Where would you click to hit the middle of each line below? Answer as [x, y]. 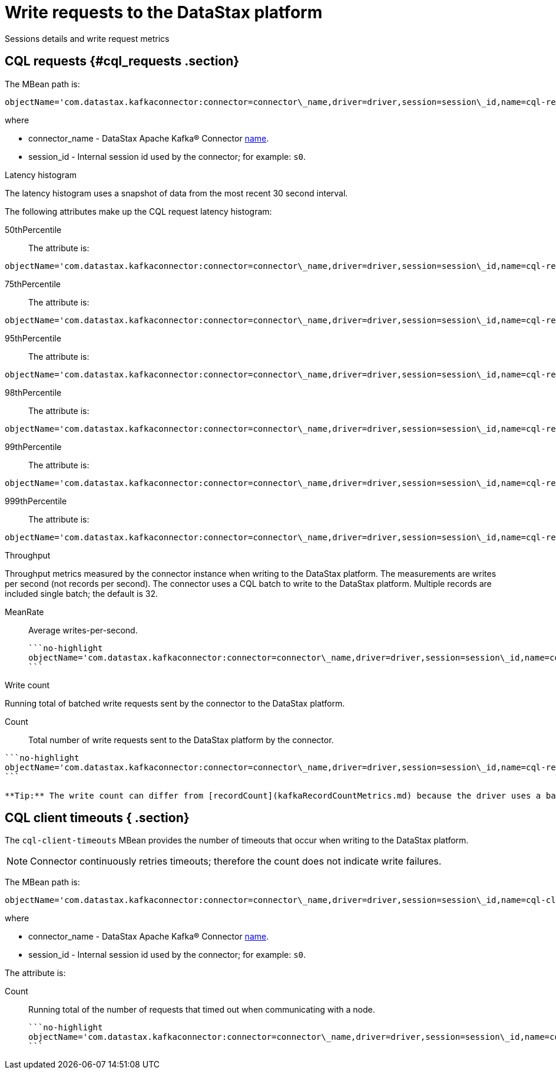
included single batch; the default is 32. [81, 593]
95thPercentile [33, 338]
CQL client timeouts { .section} [97, 818]
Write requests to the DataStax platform [164, 12]
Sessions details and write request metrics [87, 38]
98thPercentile [33, 392]
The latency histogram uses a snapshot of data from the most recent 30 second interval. [176, 193]
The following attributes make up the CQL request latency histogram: [138, 211]
